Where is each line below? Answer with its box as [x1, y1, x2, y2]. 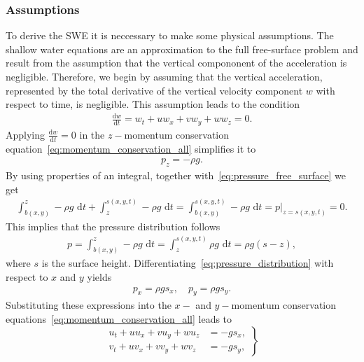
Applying [6, 127, 45, 141]
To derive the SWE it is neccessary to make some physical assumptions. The [6, 28, 334, 43]
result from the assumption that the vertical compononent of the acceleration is [6, 55, 347, 70]
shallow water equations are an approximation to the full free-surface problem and [6, 41, 358, 56]
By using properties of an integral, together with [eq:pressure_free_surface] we [6, 168, 346, 183]
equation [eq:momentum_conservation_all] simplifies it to [6, 141, 256, 155]
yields [87, 270, 112, 284]
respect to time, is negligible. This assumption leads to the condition [6, 97, 300, 111]
